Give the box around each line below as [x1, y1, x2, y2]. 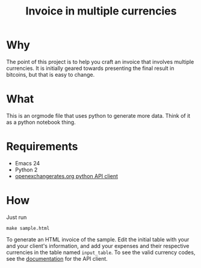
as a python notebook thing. [6, 118, 76, 126]
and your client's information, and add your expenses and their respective [6, 242, 190, 249]
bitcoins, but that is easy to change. [6, 71, 95, 78]
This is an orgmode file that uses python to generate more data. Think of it [6, 112, 191, 119]
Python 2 [14, 166, 38, 173]
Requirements [6, 140, 78, 153]
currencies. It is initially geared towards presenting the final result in [6, 65, 175, 72]
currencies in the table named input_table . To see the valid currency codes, [6, 249, 196, 256]
